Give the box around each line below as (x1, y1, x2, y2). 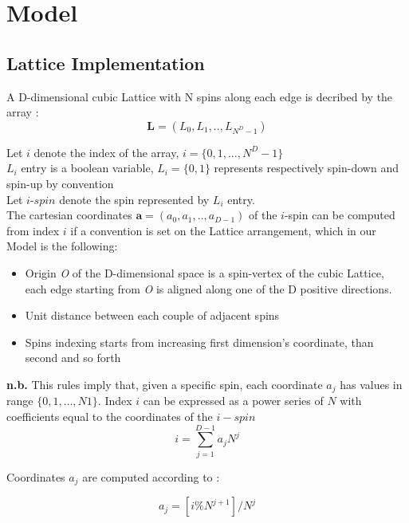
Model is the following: (6, 238, 118, 254)
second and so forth (25, 349, 121, 366)
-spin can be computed (284, 206, 395, 223)
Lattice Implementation (6, 50, 205, 75)
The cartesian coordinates (6, 206, 132, 223)
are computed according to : (82, 468, 220, 485)
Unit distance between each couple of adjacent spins (25, 307, 280, 324)
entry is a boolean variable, (21, 159, 154, 176)
